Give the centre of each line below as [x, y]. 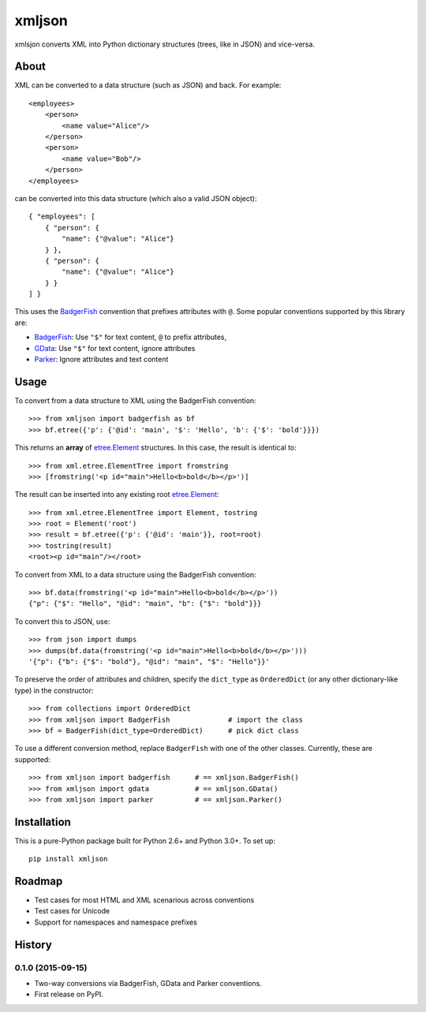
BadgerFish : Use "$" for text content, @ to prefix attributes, [131, 337]
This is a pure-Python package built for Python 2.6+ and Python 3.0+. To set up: [145, 841]
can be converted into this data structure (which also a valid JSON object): [136, 198]
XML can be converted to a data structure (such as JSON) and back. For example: [148, 85]
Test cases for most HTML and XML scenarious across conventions [144, 900]
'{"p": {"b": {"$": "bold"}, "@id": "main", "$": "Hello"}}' [149, 661]
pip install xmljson [68, 859]
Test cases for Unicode [72, 911]
